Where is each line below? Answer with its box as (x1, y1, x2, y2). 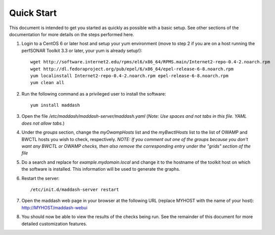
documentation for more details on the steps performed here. (9, 31, 135, 37)
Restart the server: (21, 175, 59, 181)
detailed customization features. (21, 221, 88, 227)
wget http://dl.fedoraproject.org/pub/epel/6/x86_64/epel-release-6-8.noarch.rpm (30, 66, 234, 72)
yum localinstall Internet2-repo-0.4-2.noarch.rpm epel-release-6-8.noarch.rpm (30, 73, 229, 79)
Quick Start (9, 7, 57, 18)
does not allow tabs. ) (21, 120, 65, 126)
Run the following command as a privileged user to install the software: (21, 91, 167, 96)
